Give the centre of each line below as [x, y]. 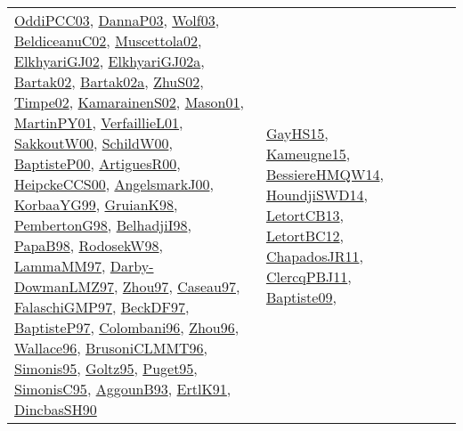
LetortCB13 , [305, 215]
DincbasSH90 [56, 409]
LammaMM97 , [60, 266]
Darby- [132, 266]
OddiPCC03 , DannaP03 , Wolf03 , [117, 20]
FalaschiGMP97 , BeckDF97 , [102, 307]
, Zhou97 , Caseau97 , [177, 286]
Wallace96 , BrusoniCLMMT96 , [111, 348]
